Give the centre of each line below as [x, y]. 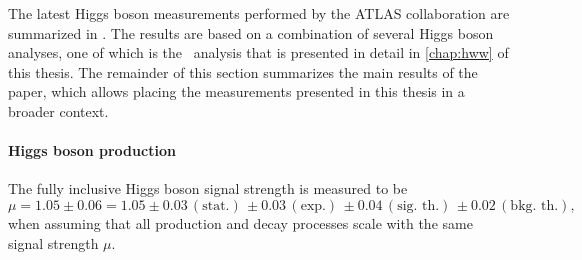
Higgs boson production [92, 150]
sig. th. [418, 205]
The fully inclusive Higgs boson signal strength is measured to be [208, 188]
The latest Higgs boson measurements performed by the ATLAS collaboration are [259, 13]
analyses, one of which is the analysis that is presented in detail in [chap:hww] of [258, 52]
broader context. [58, 110]
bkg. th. [534, 205]
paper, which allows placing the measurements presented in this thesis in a [236, 91]
